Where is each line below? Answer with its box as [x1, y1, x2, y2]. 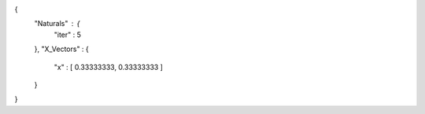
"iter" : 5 [54, 30, 82, 39]
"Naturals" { [34, 19, 80, 28]
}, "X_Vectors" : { [34, 44, 90, 54]
